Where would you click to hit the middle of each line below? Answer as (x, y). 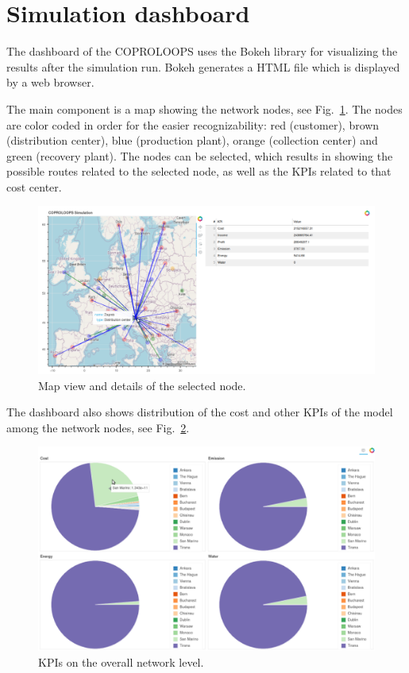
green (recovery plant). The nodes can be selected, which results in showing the (200, 155)
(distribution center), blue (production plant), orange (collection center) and (192, 140)
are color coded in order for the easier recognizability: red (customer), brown (193, 124)
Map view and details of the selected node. (142, 385)
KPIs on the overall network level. (121, 661)
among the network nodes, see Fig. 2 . (98, 427)
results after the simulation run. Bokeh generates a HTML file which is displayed (203, 66)
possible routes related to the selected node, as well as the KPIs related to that (199, 171)
